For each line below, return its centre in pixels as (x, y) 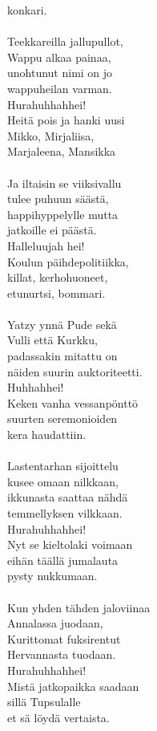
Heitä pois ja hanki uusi (66, 120)
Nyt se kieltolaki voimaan (70, 544)
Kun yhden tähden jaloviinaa (79, 607)
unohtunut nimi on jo (60, 73)
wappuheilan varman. (60, 88)
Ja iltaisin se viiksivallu (64, 183)
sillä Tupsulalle (44, 702)
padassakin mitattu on (62, 356)
